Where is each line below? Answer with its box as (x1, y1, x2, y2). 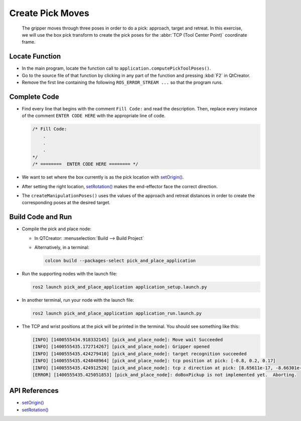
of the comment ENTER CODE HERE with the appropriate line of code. (22, 113, 166, 119)
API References (9, 386, 59, 395)
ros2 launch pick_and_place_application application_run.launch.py (32, 311, 202, 316)
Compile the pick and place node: (22, 226, 91, 232)
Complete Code (9, 92, 60, 101)
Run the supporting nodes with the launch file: (22, 271, 117, 277)
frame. (22, 39, 36, 45)
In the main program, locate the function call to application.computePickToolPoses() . (22, 65, 211, 71)
